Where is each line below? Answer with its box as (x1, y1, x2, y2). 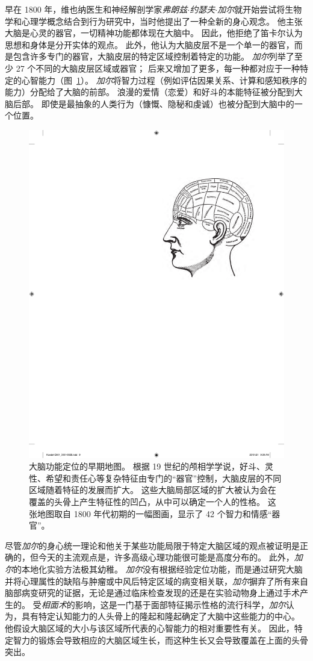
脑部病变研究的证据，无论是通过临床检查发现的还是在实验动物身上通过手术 (5, 586, 300, 599)
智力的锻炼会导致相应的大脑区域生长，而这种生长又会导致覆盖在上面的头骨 (13, 633, 308, 646)
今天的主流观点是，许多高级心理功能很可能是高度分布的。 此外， (38, 551, 294, 563)
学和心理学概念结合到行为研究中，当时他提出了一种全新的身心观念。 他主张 (5, 14, 303, 27)
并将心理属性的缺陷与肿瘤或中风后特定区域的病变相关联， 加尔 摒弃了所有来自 (5, 574, 308, 587)
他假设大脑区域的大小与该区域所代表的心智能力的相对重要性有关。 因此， (5, 622, 294, 634)
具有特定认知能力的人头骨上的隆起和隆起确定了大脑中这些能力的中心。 (21, 610, 300, 622)
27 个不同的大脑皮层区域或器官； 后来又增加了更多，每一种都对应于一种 (16, 61, 300, 74)
